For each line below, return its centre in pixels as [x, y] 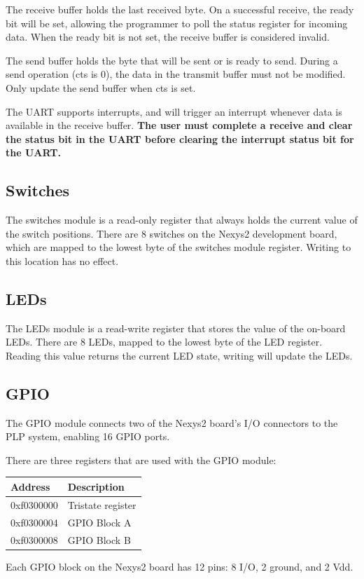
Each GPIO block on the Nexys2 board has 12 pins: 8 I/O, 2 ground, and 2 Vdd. [180, 566]
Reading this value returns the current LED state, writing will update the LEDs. [179, 355]
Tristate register [102, 504]
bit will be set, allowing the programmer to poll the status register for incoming [177, 23]
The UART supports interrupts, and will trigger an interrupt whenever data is [174, 111]
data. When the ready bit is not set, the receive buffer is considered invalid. [168, 37]
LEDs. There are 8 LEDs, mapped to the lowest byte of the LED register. [164, 342]
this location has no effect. [62, 260]
